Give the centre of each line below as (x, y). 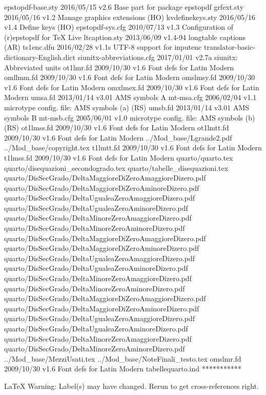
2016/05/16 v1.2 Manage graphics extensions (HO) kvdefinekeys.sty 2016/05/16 (130, 17)
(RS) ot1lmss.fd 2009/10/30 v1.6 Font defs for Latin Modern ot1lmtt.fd (117, 127)
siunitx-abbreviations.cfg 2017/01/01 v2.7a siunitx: (158, 57)
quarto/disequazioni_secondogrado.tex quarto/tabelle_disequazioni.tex (116, 167)
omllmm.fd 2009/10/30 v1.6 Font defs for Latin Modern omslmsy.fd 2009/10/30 (130, 77)
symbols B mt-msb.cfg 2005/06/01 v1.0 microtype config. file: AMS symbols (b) (130, 117)
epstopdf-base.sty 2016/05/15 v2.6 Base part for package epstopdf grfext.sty (124, 7)
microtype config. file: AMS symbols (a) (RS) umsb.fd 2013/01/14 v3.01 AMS (127, 107)
